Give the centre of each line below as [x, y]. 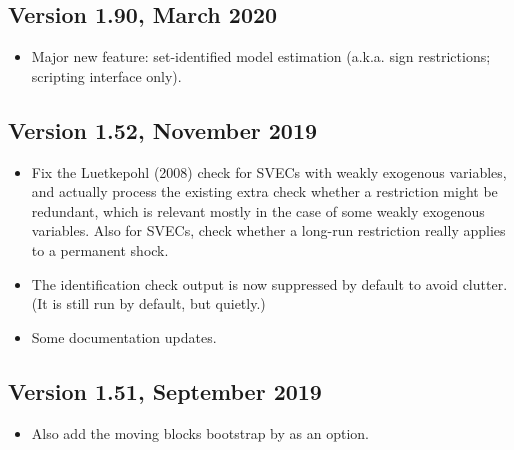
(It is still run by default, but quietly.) [148, 303]
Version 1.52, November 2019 [163, 129]
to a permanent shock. [100, 249]
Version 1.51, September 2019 [165, 390]
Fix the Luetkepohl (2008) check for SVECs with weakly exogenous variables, [269, 171]
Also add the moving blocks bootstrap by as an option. [200, 432]
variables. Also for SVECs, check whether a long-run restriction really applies [268, 230]
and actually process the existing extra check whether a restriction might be [264, 191]
